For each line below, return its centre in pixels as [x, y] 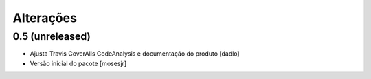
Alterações [45, 18]
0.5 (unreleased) [52, 36]
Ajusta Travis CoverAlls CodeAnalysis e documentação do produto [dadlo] [135, 54]
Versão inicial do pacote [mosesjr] [78, 63]
